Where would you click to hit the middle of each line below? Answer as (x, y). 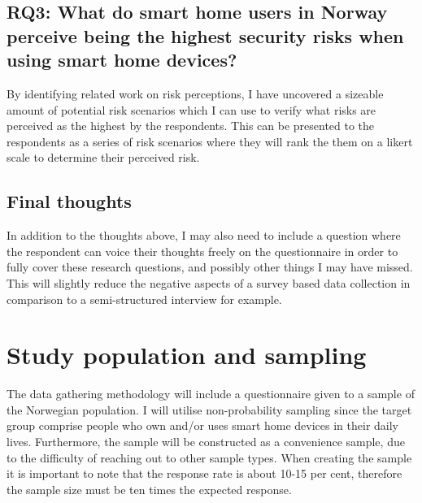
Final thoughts (69, 201)
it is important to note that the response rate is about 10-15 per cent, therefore (204, 473)
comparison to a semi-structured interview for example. (144, 299)
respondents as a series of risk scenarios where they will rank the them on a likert (210, 141)
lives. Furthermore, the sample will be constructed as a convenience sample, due (206, 442)
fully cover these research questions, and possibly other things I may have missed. (210, 267)
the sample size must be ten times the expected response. (149, 489)
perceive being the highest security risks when (205, 35)
